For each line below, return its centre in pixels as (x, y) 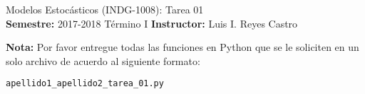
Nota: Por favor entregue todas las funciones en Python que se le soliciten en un (182, 47)
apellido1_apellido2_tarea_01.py (85, 84)
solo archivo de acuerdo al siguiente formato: (103, 60)
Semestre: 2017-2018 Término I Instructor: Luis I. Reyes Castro (152, 23)
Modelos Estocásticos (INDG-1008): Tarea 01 (105, 9)
